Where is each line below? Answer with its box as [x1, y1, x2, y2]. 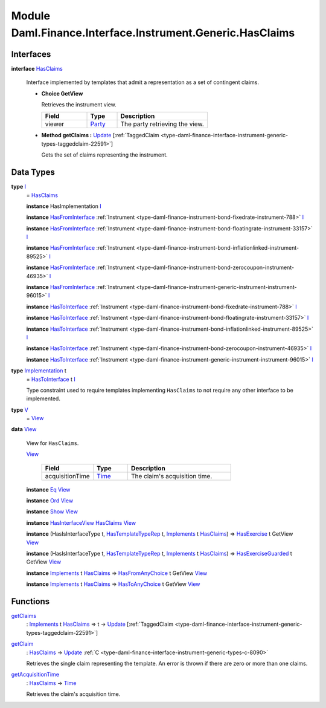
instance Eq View [26, 486, 71, 493]
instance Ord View [26, 497, 74, 504]
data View [11, 426, 37, 433]
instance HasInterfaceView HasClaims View [26, 519, 136, 526]
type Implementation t [11, 367, 66, 374]
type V [11, 406, 28, 414]
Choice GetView [41, 89, 83, 97]
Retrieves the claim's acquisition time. [26, 690, 121, 698]
